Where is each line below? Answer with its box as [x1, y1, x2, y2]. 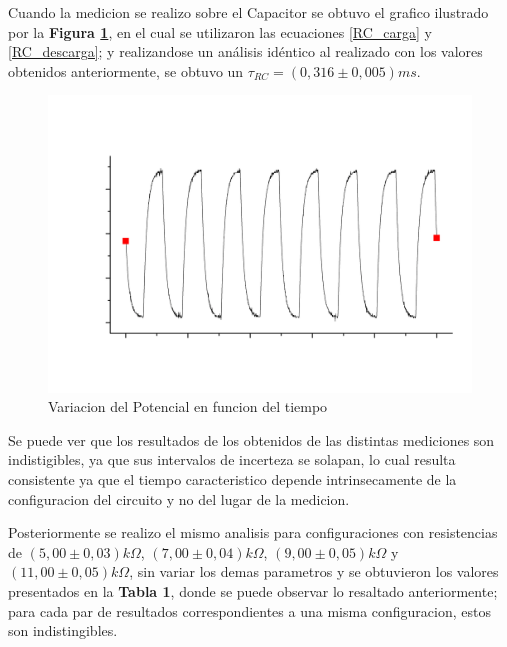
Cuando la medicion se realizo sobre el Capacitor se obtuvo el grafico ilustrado [8, 2, 489, 22]
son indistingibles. [8, 620, 118, 641]
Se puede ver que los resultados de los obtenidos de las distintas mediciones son [8, 429, 495, 450]
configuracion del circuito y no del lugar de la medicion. [8, 488, 350, 509]
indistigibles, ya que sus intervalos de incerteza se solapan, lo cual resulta [8, 449, 456, 470]
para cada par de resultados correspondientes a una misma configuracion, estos [8, 600, 491, 621]
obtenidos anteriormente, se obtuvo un [8, 60, 244, 81]
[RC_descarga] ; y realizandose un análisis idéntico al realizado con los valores [8, 41, 483, 62]
